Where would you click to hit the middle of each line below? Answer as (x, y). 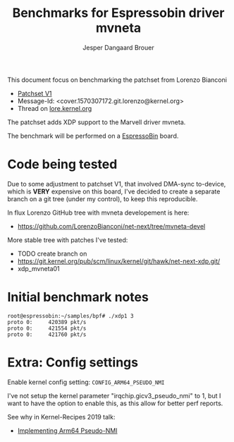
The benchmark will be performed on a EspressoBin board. (93, 136)
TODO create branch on (52, 253)
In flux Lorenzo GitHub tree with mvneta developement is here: (98, 213)
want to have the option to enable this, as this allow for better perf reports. (115, 403)
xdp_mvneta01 (38, 268)
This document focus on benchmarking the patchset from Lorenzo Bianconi (117, 80)
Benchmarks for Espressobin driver (118, 13)
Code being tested (62, 165)
